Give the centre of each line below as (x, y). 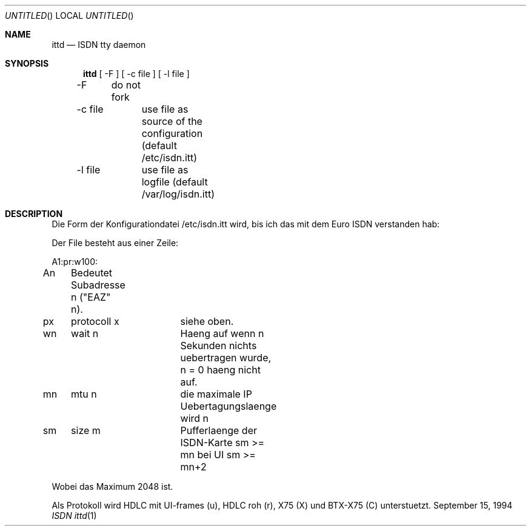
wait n (85, 333)
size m (86, 430)
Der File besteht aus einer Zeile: (115, 243)
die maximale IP (216, 394)
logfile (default (175, 182)
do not (126, 85)
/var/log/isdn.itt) (178, 194)
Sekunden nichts (219, 346)
